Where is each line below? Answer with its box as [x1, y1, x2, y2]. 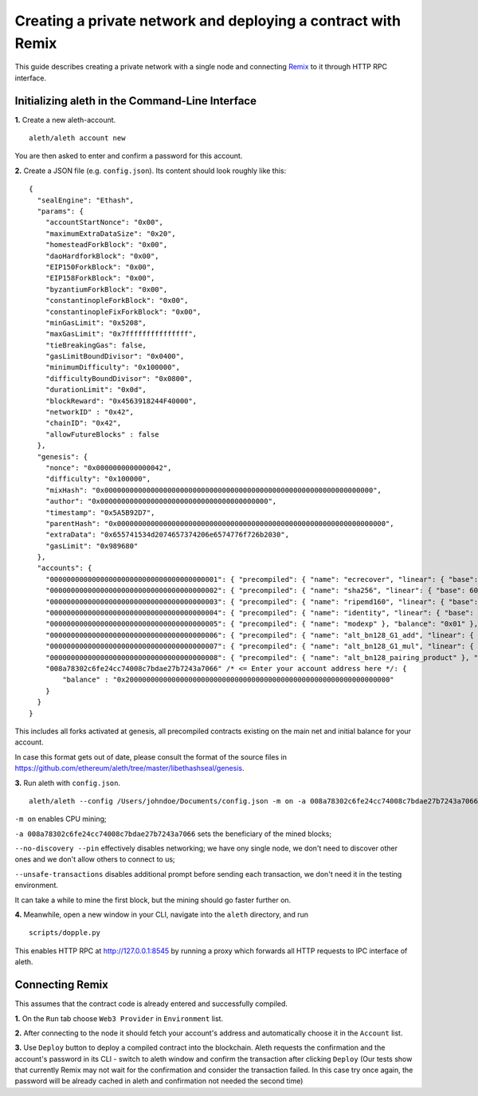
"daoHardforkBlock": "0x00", [45, 251, 159, 261]
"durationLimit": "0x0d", [45, 385, 147, 395]
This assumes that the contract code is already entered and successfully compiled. [14, 999, 288, 1008]
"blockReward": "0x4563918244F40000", [45, 396, 198, 406]
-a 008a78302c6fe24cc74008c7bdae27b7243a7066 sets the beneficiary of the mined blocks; [14, 829, 332, 839]
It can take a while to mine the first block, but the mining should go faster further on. [14, 895, 292, 905]
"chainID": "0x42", [45, 418, 122, 428]
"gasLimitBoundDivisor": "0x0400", [45, 352, 185, 361]
